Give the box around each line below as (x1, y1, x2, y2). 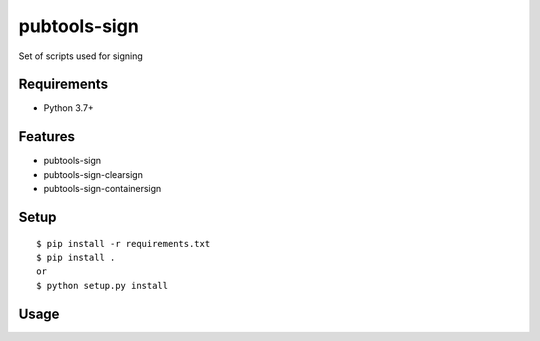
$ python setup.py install (36, 280, 169, 291)
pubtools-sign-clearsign (43, 168, 144, 180)
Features (18, 128, 75, 145)
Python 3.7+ (43, 102, 94, 114)
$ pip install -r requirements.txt (36, 238, 211, 249)
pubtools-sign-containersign (43, 183, 162, 195)
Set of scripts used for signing (18, 50, 144, 62)
